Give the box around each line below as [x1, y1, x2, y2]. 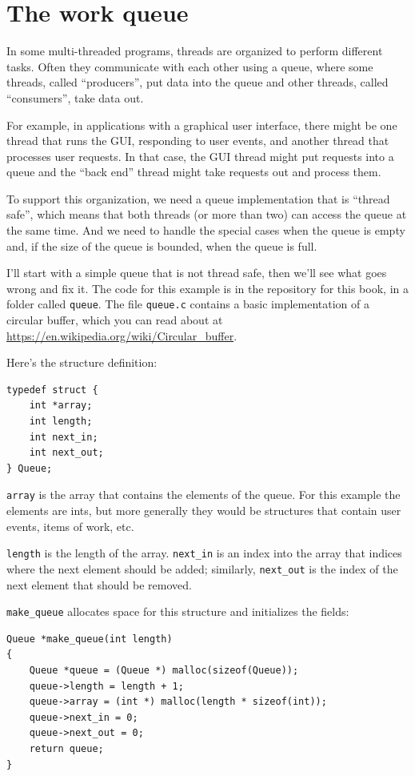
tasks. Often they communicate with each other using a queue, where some [6, 58, 373, 74]
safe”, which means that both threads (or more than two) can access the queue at [6, 206, 407, 223]
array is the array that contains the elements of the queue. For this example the [6, 486, 401, 503]
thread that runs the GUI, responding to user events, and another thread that [6, 132, 389, 149]
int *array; [29, 400, 93, 412]
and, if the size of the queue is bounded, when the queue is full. [6, 237, 317, 254]
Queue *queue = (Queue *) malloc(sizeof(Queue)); [29, 665, 299, 677]
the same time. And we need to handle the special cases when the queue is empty [6, 222, 405, 239]
